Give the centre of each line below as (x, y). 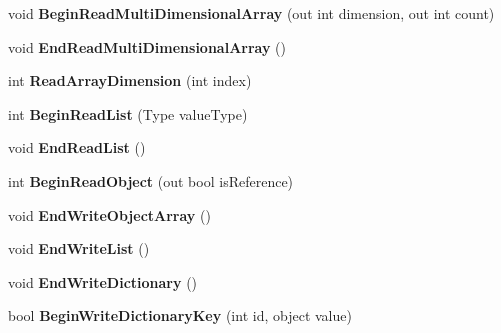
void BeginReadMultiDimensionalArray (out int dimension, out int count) (251, 13)
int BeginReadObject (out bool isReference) (151, 180)
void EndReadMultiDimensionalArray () (147, 46)
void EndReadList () (77, 147)
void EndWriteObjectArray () (109, 214)
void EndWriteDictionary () (103, 281)
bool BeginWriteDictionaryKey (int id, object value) (180, 315)
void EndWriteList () (79, 248)
